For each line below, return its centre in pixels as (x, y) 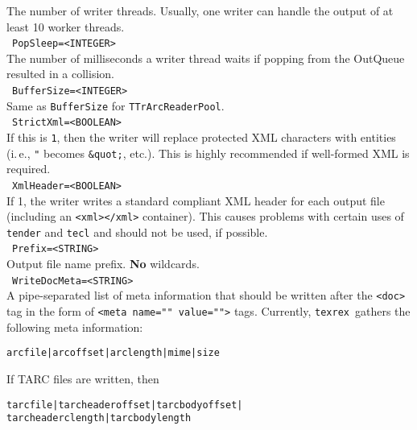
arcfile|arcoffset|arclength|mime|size (113, 353)
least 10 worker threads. (66, 26)
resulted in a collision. (60, 74)
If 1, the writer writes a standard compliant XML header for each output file (196, 200)
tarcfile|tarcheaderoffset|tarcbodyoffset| (125, 405)
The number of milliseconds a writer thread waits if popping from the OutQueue (206, 58)
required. (29, 169)
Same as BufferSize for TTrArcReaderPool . (116, 105)
